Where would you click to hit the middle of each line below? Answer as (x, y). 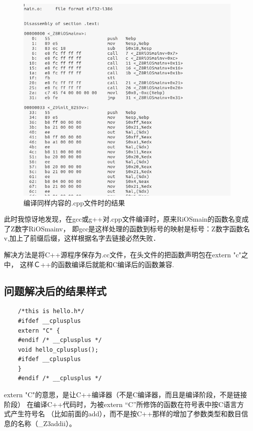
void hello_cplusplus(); (58, 350)
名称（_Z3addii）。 (47, 423)
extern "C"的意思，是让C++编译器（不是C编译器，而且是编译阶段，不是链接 (126, 395)
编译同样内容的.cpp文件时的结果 (74, 202)
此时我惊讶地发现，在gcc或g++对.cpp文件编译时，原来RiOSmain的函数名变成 (126, 219)
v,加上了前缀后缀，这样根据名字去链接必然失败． (82, 238)
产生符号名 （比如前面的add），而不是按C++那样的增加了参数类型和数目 (126, 414)
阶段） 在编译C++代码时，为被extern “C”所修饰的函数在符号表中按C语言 (121, 404)
